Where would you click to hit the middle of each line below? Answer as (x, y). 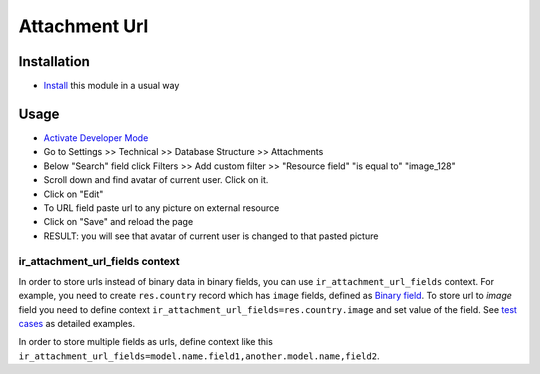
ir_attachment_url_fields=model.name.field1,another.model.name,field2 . (199, 356)
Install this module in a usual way (111, 86)
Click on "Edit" (73, 194)
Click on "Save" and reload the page (118, 222)
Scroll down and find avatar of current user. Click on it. (156, 180)
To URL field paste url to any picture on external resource (161, 207)
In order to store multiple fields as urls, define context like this (146, 342)
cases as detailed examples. (76, 324)
